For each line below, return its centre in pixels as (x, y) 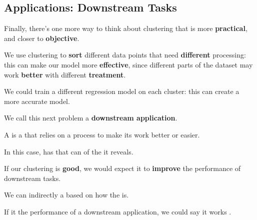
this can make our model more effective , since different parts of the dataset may (128, 64)
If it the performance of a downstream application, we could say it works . (118, 211)
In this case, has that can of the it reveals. (69, 151)
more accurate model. (37, 101)
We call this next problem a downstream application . (91, 118)
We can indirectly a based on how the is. (66, 195)
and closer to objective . (42, 38)
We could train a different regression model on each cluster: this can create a (122, 91)
